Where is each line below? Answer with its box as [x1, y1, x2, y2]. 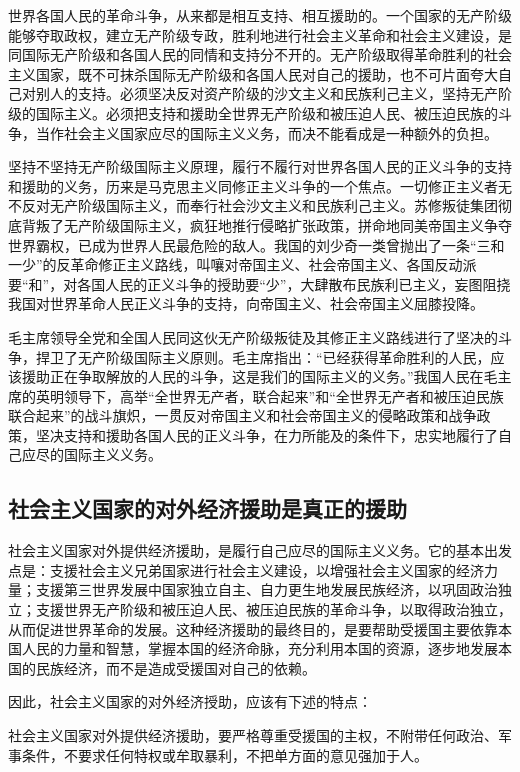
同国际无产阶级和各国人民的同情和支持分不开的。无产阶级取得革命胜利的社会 [8, 44, 512, 65]
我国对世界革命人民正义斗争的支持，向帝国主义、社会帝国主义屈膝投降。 [8, 293, 484, 314]
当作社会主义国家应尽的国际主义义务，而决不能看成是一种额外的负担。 [35, 122, 498, 143]
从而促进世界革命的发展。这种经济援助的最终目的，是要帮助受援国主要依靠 [8, 618, 498, 639]
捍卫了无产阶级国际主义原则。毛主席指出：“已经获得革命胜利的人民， [35, 346, 491, 367]
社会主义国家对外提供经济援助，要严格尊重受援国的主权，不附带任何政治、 [8, 725, 498, 746]
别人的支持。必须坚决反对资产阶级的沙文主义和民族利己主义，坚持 [35, 83, 470, 104]
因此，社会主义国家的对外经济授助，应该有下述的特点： [8, 691, 372, 712]
